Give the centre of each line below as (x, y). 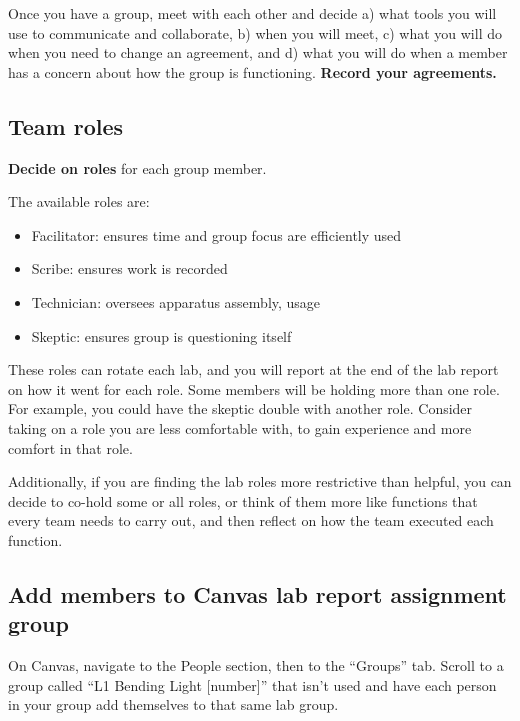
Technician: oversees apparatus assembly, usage (176, 301)
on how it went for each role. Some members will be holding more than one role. (254, 388)
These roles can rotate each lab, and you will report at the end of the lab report (253, 369)
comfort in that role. (70, 447)
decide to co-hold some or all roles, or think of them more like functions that (243, 500)
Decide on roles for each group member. (137, 167)
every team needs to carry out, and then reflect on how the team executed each (251, 520)
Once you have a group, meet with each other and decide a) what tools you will (252, 13)
